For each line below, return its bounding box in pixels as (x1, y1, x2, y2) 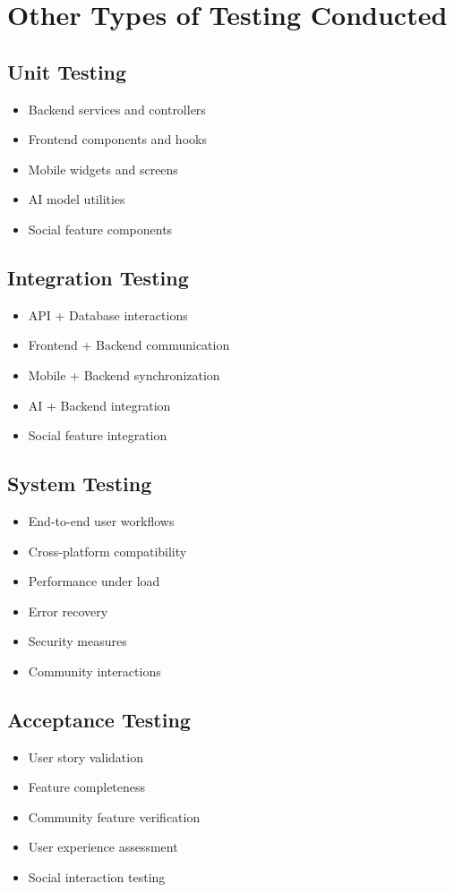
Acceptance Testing (7, 705, 191, 733)
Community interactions (28, 661, 161, 680)
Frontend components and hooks (28, 130, 207, 149)
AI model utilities (28, 190, 125, 208)
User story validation (28, 747, 143, 766)
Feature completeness (28, 777, 146, 796)
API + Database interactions (28, 305, 188, 324)
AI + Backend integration (28, 395, 171, 414)
